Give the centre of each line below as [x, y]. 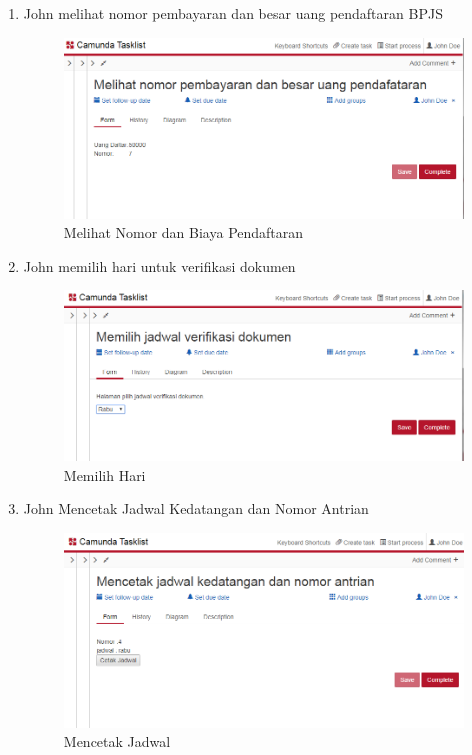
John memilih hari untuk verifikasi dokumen [159, 265]
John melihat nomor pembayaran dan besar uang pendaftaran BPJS [233, 13]
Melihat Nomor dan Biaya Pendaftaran [183, 232]
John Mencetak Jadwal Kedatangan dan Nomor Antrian [196, 508]
